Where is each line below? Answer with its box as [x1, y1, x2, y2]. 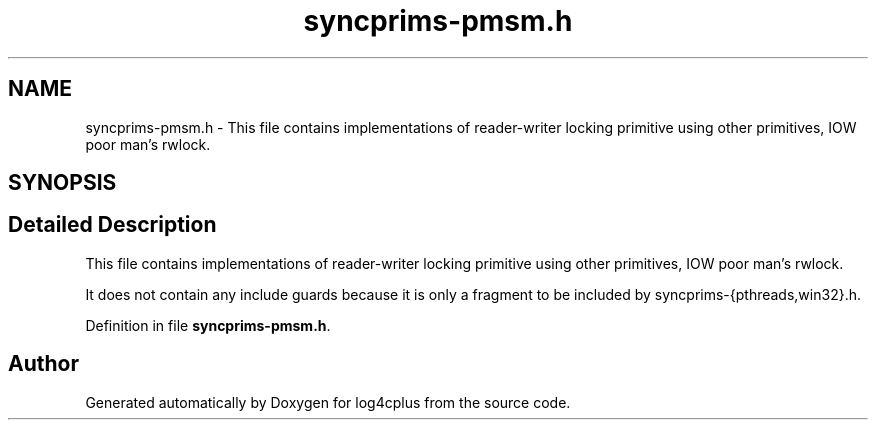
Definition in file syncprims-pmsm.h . [85, 316, 331, 334]
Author [8, 351, 79, 377]
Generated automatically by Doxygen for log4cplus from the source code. [85, 393, 571, 411]
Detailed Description [8, 212, 217, 238]
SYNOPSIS [8, 170, 117, 196]
